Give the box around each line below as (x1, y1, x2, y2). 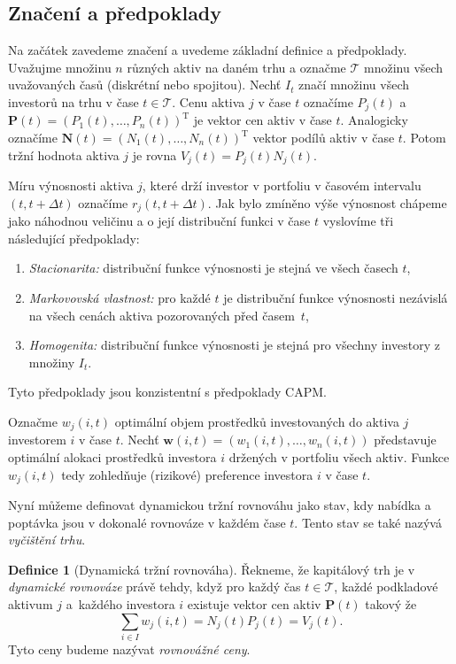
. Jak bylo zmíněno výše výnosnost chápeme (207, 193, 447, 212)
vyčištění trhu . (8, 530, 86, 549)
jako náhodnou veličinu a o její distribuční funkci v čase (8, 212, 311, 230)
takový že (365, 594, 417, 613)
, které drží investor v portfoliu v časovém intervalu (142, 176, 421, 195)
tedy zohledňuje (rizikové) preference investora (61, 465, 313, 483)
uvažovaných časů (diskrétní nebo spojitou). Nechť (8, 75, 282, 94)
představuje (374, 430, 437, 449)
